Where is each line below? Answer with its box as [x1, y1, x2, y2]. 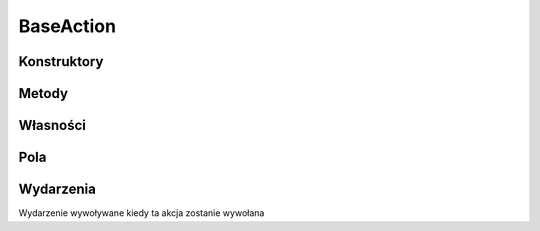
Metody [18, 85, 69, 102]
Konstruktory [18, 53, 104, 70]
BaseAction [18, 15, 117, 37]
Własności [18, 117, 87, 134]
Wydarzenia [18, 181, 97, 198]
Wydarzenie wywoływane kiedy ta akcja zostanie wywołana [18, 207, 265, 219]
